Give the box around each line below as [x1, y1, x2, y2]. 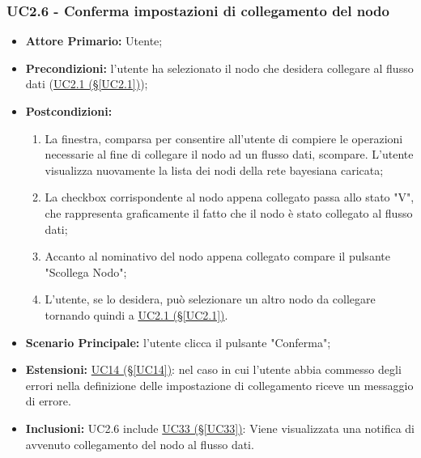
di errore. [25, 392, 71, 409]
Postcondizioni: [25, 103, 113, 119]
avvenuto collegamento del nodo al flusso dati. [25, 435, 254, 452]
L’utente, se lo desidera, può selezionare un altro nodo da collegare [45, 290, 376, 307]
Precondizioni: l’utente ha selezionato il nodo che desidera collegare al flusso [25, 59, 414, 76]
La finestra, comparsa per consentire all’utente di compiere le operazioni [45, 129, 403, 146]
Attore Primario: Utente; [25, 32, 163, 49]
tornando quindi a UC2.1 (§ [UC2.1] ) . [45, 306, 228, 323]
